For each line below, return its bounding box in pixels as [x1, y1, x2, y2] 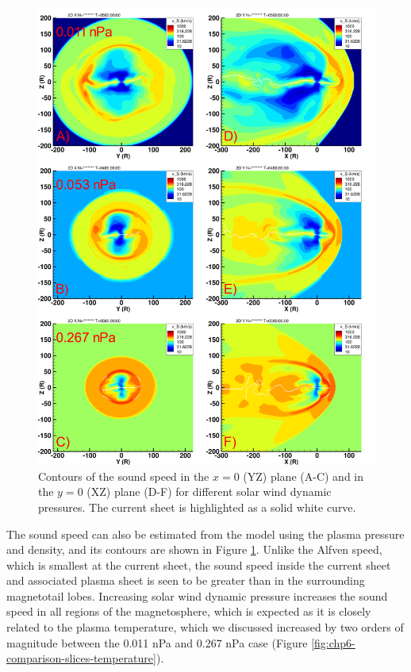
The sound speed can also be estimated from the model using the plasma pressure [6, 525, 405, 542]
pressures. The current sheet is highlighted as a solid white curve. [38, 498, 356, 515]
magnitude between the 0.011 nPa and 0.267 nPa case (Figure [6, 634, 308, 651]
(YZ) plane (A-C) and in [243, 467, 364, 484]
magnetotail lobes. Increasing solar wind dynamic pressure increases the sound [6, 587, 388, 604]
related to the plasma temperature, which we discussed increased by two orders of [6, 619, 404, 636]
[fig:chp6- [311, 634, 355, 651]
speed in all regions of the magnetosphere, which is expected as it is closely [6, 603, 371, 620]
